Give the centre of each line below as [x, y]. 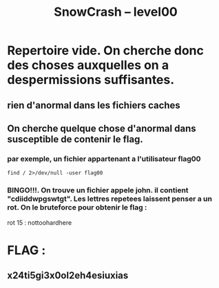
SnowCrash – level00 [116, 12]
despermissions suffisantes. [91, 80]
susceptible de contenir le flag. [75, 139]
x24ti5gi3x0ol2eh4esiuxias [68, 276]
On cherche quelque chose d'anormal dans [102, 128]
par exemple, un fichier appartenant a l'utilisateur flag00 [104, 159]
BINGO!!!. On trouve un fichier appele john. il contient [98, 190]
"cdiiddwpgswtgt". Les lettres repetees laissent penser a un [109, 199]
